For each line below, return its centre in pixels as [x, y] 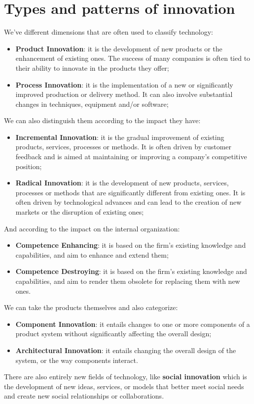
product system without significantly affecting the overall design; [113, 334]
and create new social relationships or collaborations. [84, 396]
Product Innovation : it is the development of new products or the [119, 48]
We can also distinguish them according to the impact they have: [102, 120]
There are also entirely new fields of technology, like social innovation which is [126, 377]
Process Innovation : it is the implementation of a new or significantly [124, 84]
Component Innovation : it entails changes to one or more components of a [133, 324]
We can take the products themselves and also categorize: [91, 307]
